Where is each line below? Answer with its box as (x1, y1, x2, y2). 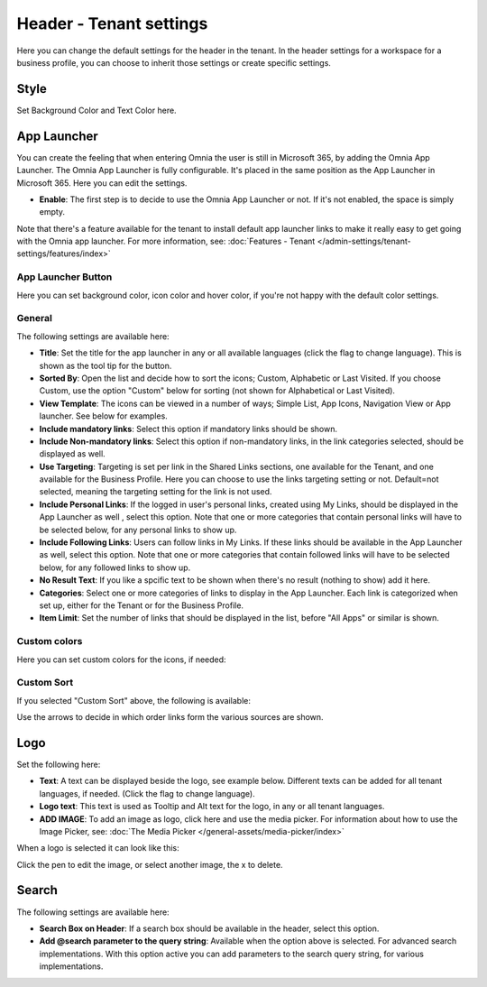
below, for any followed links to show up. (39, 562, 191, 573)
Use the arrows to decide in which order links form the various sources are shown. (16, 712, 324, 723)
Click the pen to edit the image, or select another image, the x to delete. (16, 859, 283, 870)
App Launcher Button (16, 271, 113, 283)
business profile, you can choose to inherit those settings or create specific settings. (16, 57, 331, 68)
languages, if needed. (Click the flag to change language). (39, 788, 256, 798)
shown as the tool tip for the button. (39, 360, 172, 371)
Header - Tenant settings (16, 14, 208, 33)
